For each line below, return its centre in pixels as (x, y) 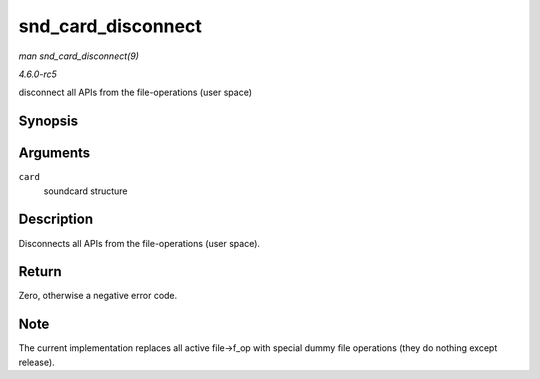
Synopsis (48, 121)
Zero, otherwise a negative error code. (98, 296)
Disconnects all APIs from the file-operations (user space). (139, 243)
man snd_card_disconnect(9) (79, 56)
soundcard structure (86, 191)
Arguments (54, 153)
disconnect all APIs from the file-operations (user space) (135, 92)
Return (40, 271)
